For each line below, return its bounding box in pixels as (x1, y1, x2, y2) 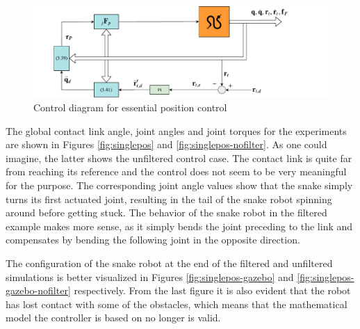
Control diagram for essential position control (33, 100, 227, 115)
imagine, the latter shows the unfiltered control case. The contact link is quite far (6, 150, 352, 165)
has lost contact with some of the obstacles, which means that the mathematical (6, 296, 347, 311)
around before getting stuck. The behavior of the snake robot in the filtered (6, 205, 327, 220)
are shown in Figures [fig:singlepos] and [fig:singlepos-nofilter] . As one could (6, 137, 327, 152)
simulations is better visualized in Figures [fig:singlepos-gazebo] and (6, 269, 294, 284)
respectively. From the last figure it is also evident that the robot (74, 283, 351, 298)
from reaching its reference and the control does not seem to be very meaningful (6, 164, 347, 179)
